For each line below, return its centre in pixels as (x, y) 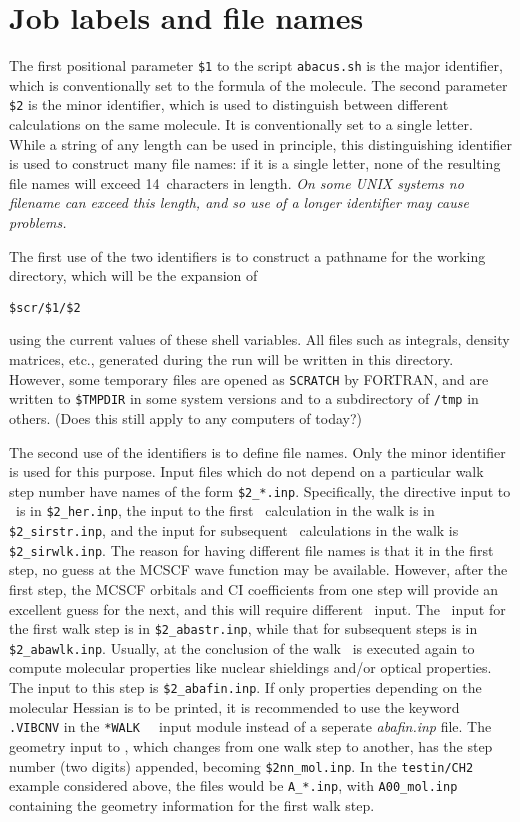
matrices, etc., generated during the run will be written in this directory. (231, 359)
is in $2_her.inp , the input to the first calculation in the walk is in (225, 510)
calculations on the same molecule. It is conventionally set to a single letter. (241, 124)
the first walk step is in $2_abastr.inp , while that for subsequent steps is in (243, 628)
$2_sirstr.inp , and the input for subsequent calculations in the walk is (234, 530)
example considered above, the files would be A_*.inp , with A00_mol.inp (233, 785)
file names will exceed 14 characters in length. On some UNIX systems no (236, 182)
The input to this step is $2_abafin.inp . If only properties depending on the (245, 687)
